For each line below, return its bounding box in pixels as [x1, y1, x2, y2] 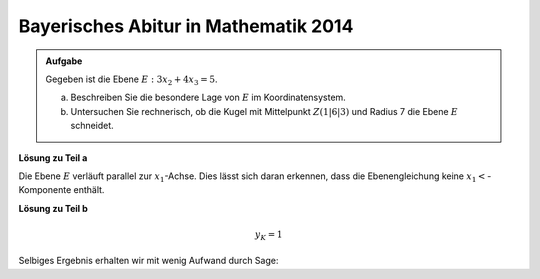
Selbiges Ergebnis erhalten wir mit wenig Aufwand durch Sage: [18, 255, 279, 267]
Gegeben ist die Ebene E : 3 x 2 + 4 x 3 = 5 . [45, 73, 218, 87]
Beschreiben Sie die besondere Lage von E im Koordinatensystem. [70, 91, 347, 104]
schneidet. [70, 120, 114, 132]
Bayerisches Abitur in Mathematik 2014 [18, 15, 354, 37]
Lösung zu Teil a [18, 151, 88, 164]
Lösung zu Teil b [18, 202, 89, 214]
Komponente [18, 184, 72, 196]
